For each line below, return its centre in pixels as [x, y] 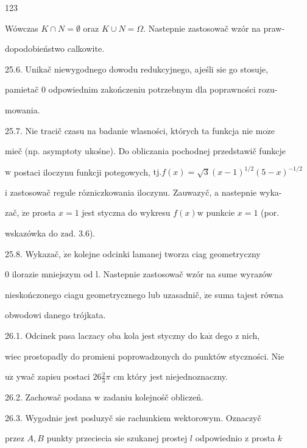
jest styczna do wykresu [126, 212]
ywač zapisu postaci [53, 376]
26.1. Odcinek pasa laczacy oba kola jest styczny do [101, 335]
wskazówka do [31, 233]
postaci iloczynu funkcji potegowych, [82, 172]
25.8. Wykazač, [33, 253]
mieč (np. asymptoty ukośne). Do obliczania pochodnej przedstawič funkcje [145, 151]
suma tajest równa [249, 294]
